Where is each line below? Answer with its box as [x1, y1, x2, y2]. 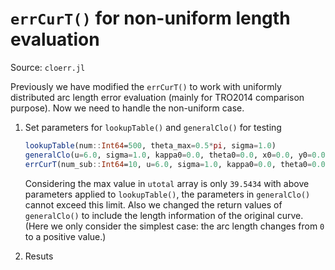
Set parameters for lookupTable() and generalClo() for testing [24, 121, 282, 133]
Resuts [24, 250, 54, 262]
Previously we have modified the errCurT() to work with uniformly [10, 80, 282, 92]
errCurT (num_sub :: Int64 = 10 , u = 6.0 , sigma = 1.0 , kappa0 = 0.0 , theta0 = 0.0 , [24, 159, 330, 169]
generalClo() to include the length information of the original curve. [24, 209, 304, 221]
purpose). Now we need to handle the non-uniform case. [10, 102, 245, 114]
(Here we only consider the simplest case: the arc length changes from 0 [24, 220, 325, 232]
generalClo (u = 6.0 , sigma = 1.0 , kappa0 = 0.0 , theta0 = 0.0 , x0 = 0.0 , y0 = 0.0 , [24, 150, 330, 160]
